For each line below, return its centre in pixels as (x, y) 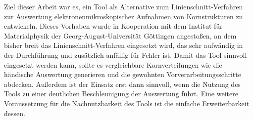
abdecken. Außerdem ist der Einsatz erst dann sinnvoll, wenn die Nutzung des (122, 84)
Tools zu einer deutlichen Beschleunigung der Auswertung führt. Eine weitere (121, 94)
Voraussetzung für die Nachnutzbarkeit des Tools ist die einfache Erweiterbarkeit (127, 103)
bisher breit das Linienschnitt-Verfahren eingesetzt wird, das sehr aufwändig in (124, 45)
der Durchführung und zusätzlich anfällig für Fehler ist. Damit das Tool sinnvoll (126, 55)
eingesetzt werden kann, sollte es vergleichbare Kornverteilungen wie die (113, 64)
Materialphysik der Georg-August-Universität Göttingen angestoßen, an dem (120, 35)
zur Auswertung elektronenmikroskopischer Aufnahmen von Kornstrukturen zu (124, 16)
